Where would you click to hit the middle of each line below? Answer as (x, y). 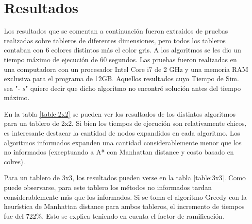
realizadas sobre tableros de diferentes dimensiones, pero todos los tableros (115, 40)
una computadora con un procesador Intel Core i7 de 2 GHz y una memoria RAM (126, 69)
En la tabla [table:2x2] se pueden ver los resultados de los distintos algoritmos (120, 113)
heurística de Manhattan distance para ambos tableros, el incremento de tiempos (124, 206)
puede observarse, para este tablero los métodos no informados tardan (108, 187)
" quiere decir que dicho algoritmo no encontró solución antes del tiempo (133, 88)
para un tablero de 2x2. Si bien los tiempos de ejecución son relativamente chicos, (125, 123)
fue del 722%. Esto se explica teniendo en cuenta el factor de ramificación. (114, 215)
